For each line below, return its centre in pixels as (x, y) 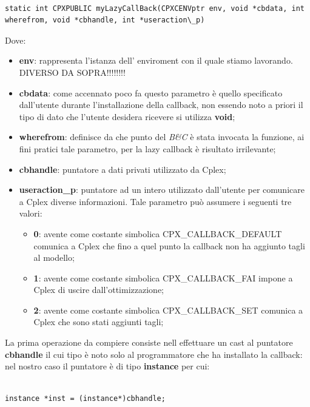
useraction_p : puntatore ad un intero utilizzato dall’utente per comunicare (162, 190)
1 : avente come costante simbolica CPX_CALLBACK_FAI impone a (163, 277)
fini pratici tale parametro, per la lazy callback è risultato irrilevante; (147, 148)
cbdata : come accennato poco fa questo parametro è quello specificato (151, 92)
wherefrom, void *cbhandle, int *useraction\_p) (105, 20)
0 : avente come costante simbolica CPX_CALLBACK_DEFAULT (158, 233)
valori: (31, 213)
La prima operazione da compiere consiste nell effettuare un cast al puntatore (149, 342)
